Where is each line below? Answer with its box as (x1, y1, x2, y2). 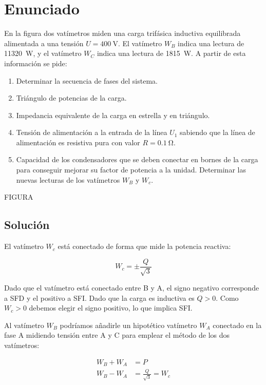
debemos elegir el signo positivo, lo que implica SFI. (29, 302, 193, 313)
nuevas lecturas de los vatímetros (16, 174, 120, 185)
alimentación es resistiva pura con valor (16, 137, 140, 147)
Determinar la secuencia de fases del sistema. (16, 75, 158, 86)
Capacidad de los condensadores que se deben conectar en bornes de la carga (16, 154, 258, 165)
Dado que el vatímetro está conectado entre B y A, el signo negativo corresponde (4, 282, 259, 293)
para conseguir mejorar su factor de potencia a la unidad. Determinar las (16, 164, 246, 175)
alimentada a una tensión (4, 37, 84, 48)
